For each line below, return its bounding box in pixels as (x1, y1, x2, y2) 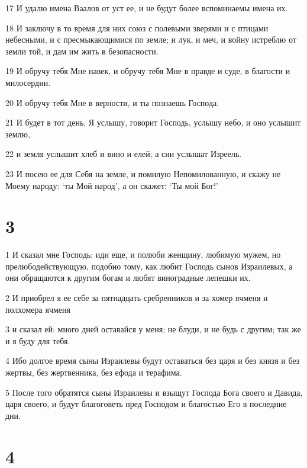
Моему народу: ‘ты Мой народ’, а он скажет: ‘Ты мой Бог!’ (5, 179, 219, 191)
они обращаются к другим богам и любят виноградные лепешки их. (5, 271, 251, 284)
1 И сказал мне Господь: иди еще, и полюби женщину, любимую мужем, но (5, 248, 281, 261)
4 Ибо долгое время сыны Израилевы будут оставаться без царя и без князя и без (5, 354, 300, 367)
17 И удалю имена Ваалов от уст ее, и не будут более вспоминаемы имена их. (5, 2, 288, 14)
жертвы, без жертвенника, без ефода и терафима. (5, 366, 182, 378)
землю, (5, 127, 30, 140)
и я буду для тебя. (5, 334, 70, 347)
